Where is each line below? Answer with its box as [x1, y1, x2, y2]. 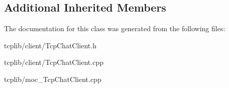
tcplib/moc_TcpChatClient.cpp [4, 73, 101, 84]
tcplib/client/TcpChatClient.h [4, 40, 96, 50]
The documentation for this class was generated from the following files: [4, 23, 225, 34]
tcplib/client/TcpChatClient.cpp [4, 57, 103, 67]
